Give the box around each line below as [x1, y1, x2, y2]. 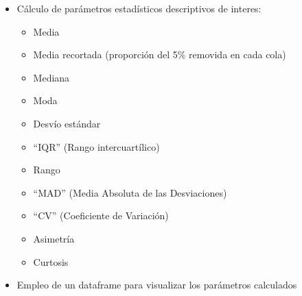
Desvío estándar [33, 116, 101, 130]
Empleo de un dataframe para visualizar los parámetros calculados [16, 277, 297, 292]
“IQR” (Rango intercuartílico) [33, 139, 160, 153]
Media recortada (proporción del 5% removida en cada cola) [33, 47, 286, 62]
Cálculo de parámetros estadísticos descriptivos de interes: [16, 1, 262, 15]
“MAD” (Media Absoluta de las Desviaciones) [33, 185, 227, 199]
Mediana [33, 70, 70, 84]
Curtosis [33, 254, 69, 269]
